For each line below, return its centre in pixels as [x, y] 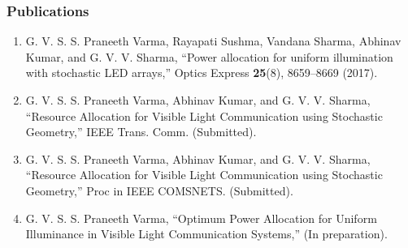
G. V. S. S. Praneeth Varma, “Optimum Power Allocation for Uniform [201, 218]
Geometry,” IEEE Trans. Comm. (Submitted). [141, 132]
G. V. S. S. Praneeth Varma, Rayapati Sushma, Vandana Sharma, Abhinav [213, 41]
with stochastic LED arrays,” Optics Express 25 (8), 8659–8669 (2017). [202, 73]
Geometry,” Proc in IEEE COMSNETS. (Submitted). [159, 190]
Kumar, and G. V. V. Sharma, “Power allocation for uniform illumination [209, 56]
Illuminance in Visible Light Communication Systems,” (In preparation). [206, 234]
